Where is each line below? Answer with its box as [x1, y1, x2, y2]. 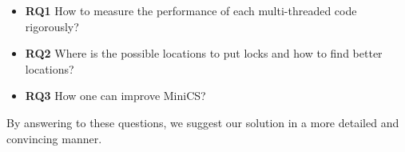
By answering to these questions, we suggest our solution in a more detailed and [6, 114, 399, 130]
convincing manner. [6, 130, 102, 146]
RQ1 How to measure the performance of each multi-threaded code [25, 2, 357, 18]
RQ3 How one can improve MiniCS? [25, 87, 206, 104]
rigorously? [25, 18, 79, 34]
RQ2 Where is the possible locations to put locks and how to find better [25, 45, 383, 62]
